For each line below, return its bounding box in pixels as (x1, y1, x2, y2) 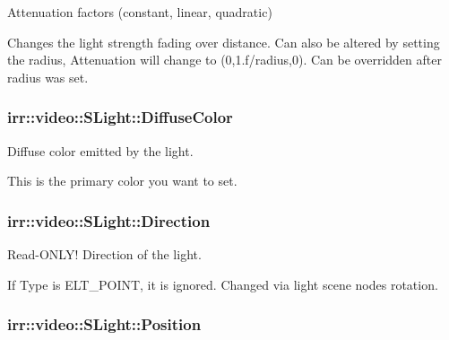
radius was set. (7, 67, 89, 86)
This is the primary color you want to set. (7, 171, 237, 190)
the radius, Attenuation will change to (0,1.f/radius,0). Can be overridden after (7, 50, 442, 69)
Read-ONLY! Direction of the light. (7, 245, 202, 263)
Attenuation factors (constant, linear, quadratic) (7, 3, 272, 21)
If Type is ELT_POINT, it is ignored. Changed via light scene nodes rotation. (7, 275, 438, 293)
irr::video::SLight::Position (7, 313, 202, 336)
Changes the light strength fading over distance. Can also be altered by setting (7, 32, 440, 51)
